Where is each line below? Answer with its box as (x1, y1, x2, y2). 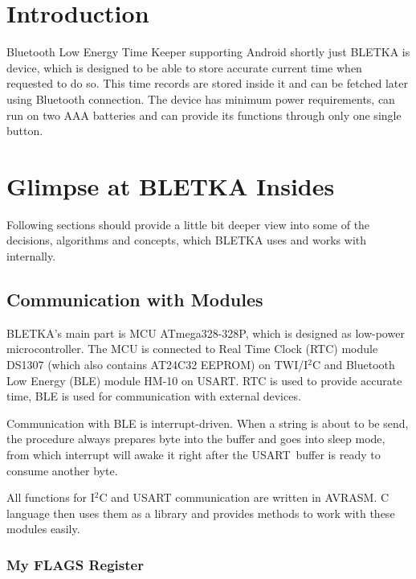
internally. (6, 248, 56, 264)
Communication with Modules (6, 286, 263, 311)
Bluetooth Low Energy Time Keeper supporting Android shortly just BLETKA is (6, 43, 410, 60)
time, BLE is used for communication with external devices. (6, 388, 301, 404)
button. (6, 122, 43, 139)
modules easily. (6, 520, 80, 537)
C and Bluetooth (312, 355, 395, 372)
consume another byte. (6, 462, 118, 478)
